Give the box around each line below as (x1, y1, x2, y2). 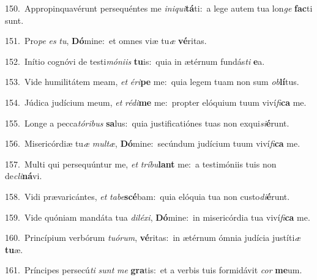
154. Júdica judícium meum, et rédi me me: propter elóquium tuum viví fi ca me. (5, 95, 307, 108)
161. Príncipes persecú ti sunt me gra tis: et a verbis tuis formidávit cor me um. (5, 263, 302, 276)
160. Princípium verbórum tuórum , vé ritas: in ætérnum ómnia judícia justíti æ (5, 231, 301, 244)
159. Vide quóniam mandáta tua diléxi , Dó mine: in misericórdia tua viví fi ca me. (5, 210, 310, 223)
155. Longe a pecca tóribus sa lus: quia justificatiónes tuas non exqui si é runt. (5, 116, 289, 129)
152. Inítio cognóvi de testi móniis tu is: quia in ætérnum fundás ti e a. (5, 54, 265, 67)
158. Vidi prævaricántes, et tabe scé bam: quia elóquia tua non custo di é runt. (5, 190, 290, 202)
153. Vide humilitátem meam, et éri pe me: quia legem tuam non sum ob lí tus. (5, 75, 299, 88)
